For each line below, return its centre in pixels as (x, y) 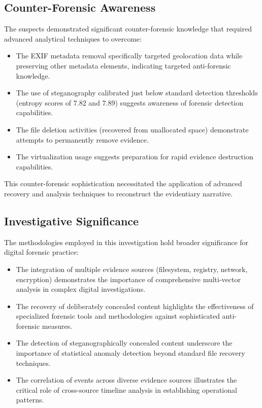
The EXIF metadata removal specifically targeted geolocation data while (129, 56)
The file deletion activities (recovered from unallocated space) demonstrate (132, 129)
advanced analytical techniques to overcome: (73, 38)
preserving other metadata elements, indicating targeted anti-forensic (123, 65)
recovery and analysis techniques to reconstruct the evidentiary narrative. (119, 193)
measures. (57, 326)
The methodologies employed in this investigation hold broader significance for (126, 242)
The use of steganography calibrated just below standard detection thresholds (137, 93)
